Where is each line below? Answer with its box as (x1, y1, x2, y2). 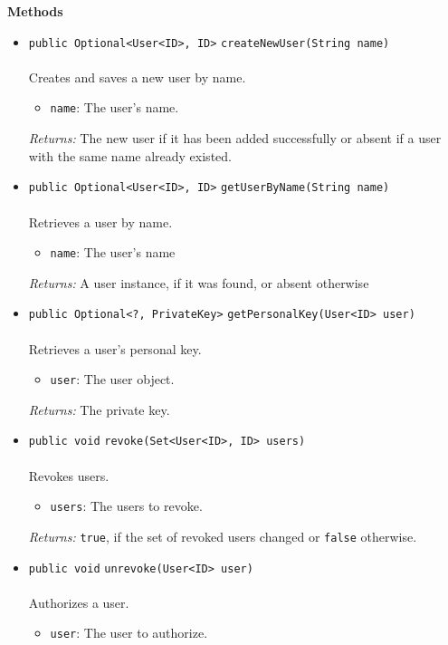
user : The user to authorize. (50, 623, 208, 642)
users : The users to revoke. (50, 496, 203, 515)
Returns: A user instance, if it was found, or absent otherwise (28, 273, 369, 292)
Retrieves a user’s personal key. (28, 339, 202, 358)
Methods (7, 2, 63, 20)
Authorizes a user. (28, 592, 129, 611)
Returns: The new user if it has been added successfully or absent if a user (28, 129, 442, 148)
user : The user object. (50, 370, 175, 389)
